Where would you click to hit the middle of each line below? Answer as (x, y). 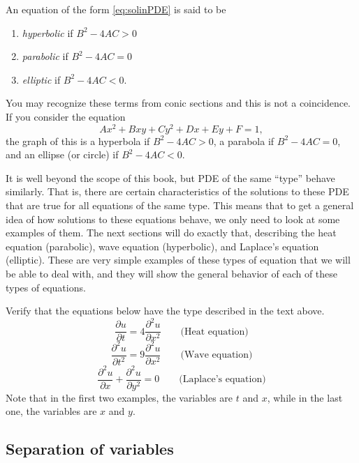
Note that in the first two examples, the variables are (119, 397)
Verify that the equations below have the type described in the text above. (165, 311)
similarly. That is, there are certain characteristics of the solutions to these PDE (177, 191)
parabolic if (45, 56)
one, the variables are (51, 411)
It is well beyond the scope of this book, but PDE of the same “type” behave (170, 177)
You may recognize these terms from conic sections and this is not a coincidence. (178, 103)
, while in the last (305, 397)
